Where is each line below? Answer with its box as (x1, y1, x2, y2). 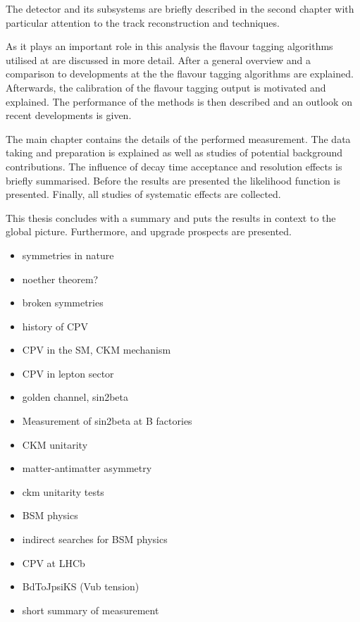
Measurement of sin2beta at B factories (22, 413, 192, 428)
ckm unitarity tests (22, 484, 104, 499)
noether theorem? (22, 271, 99, 286)
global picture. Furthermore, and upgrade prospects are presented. (6, 224, 292, 239)
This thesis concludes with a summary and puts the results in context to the (6, 210, 336, 225)
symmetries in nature (22, 247, 114, 262)
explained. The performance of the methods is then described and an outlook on (6, 94, 352, 108)
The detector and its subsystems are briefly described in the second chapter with (6, 1, 354, 15)
